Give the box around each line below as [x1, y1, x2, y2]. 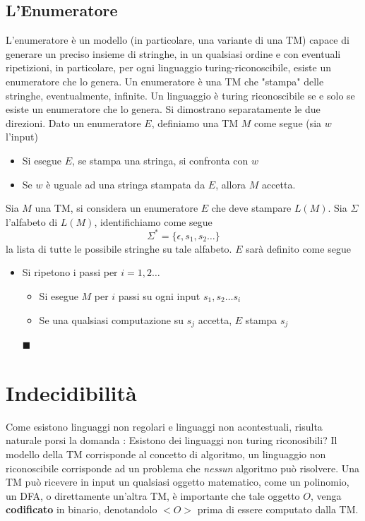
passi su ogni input [118, 289, 201, 304]
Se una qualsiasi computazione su [39, 312, 184, 327]
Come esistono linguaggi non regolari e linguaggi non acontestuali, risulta [6, 419, 323, 433]
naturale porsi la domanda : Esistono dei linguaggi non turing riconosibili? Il [6, 433, 337, 448]
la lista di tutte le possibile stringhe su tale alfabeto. [6, 241, 232, 256]
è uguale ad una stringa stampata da [46, 176, 205, 191]
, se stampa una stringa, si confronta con [72, 152, 249, 167]
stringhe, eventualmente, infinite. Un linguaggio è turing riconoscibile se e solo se [6, 88, 355, 102]
